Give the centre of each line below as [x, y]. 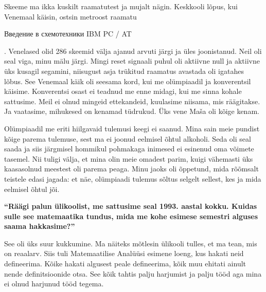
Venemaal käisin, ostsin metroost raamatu [70, 16]
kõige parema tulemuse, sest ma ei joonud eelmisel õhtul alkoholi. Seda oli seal [128, 138]
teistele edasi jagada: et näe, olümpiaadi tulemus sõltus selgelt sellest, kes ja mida [133, 178]
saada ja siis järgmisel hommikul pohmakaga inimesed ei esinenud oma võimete [129, 149]
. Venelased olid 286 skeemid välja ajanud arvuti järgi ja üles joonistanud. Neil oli [133, 51]
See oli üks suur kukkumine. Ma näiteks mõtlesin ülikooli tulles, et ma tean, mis [131, 243]
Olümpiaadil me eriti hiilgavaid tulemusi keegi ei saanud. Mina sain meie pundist [132, 128]
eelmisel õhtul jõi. [32, 189]
